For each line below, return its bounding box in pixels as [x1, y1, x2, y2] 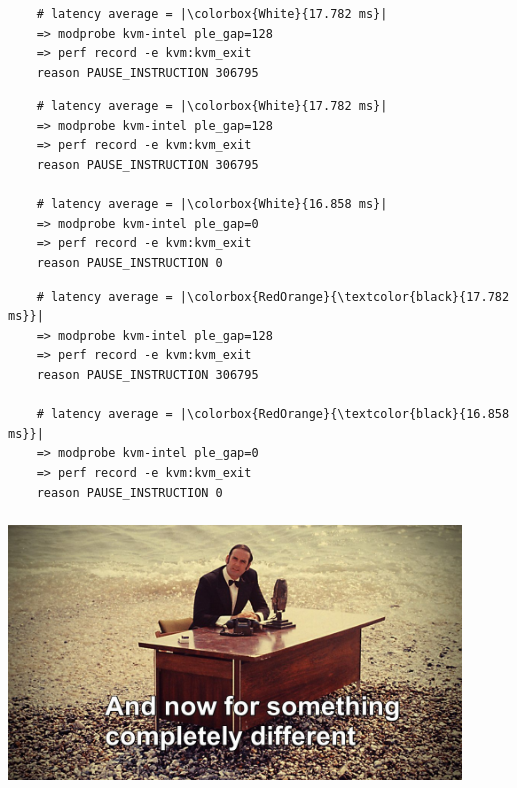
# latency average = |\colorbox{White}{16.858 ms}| [36, 197, 388, 212]
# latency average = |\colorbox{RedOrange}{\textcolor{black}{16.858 [36, 407, 510, 422]
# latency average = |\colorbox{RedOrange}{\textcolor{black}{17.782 [36, 289, 510, 304]
